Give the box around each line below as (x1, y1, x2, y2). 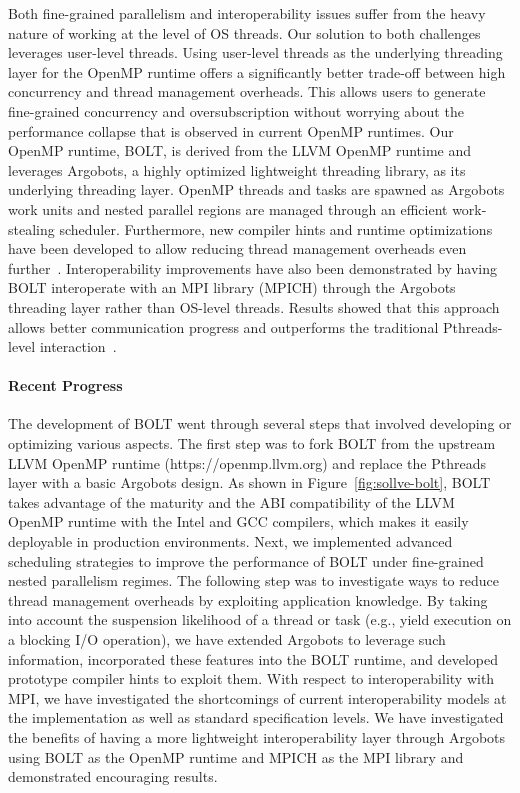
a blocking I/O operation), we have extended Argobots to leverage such (8, 629, 446, 650)
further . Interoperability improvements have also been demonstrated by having (8, 257, 497, 278)
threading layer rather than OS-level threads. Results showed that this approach (8, 296, 500, 317)
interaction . (39, 336, 117, 357)
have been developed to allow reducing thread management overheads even (8, 238, 467, 259)
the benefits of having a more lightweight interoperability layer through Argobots (8, 726, 506, 747)
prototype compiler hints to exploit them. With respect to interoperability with (8, 668, 495, 689)
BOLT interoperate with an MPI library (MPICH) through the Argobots (8, 277, 456, 298)
